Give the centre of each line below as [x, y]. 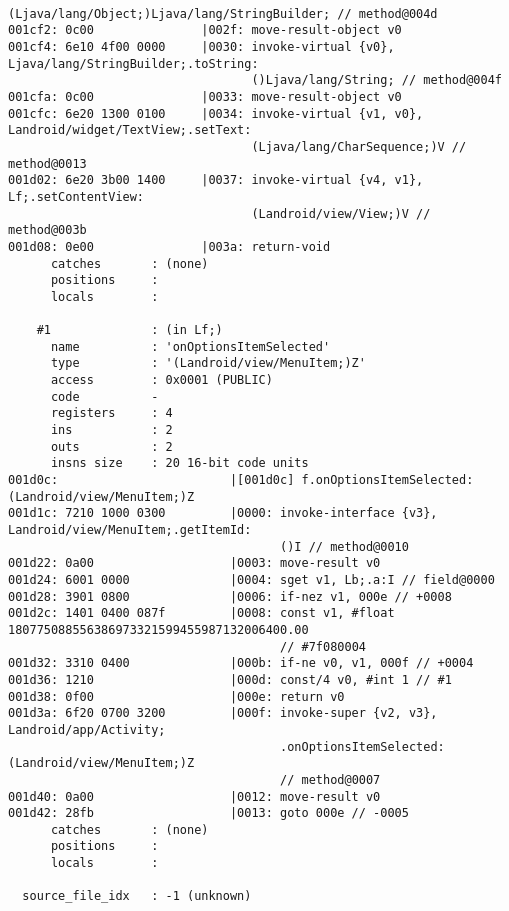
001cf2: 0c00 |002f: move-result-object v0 [205, 30]
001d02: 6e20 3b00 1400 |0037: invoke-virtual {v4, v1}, [216, 180]
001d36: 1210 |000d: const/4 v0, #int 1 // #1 [230, 679]
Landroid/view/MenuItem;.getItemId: [130, 530]
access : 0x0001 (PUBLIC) [161, 380]
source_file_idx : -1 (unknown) [137, 896]
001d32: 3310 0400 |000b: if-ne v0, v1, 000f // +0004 [241, 663]
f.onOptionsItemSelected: [387, 480]
